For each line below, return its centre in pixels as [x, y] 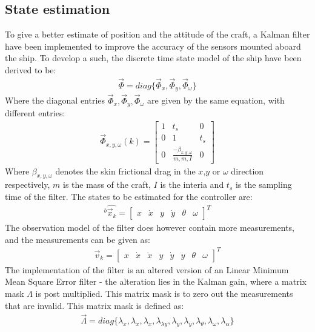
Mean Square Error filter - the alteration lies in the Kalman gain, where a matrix [156, 281]
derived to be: [31, 69]
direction [247, 171]
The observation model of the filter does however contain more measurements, [150, 227]
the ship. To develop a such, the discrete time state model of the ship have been [153, 58]
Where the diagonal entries [55, 100]
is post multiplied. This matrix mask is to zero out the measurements [164, 294]
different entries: [35, 112]
